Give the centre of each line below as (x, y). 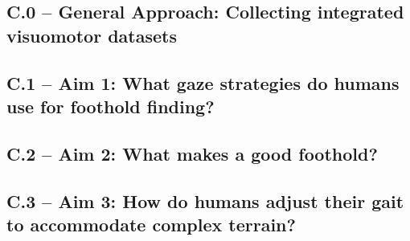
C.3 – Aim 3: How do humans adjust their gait (205, 200)
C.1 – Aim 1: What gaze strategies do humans (203, 82)
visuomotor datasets (92, 35)
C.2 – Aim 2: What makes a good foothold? (192, 153)
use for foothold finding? (111, 106)
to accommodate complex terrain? (151, 224)
